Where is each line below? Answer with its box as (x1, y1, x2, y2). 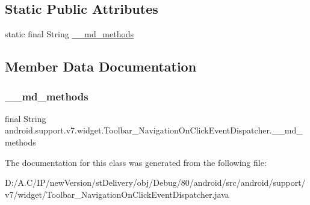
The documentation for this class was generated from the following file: (5, 156, 267, 168)
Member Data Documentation (5, 57, 197, 76)
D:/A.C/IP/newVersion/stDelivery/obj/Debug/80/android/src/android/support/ (5, 176, 306, 189)
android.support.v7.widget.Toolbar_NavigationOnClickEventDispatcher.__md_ (5, 124, 303, 136)
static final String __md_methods (5, 28, 134, 40)
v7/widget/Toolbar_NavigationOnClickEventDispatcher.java (5, 188, 229, 200)
